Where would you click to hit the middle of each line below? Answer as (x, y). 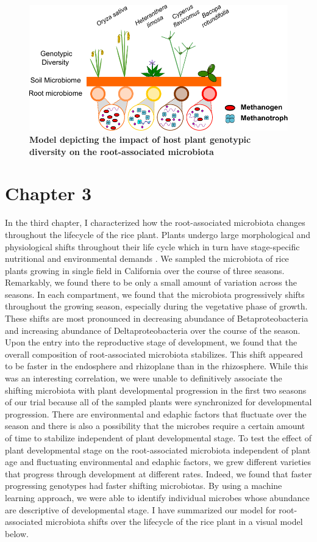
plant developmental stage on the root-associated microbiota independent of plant (158, 450)
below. (17, 533)
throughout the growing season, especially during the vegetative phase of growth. (156, 306)
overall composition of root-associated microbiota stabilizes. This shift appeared (154, 354)
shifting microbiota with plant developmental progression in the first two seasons (156, 390)
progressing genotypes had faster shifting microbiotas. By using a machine (144, 486)
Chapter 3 (48, 193)
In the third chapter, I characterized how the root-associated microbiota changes (155, 222)
